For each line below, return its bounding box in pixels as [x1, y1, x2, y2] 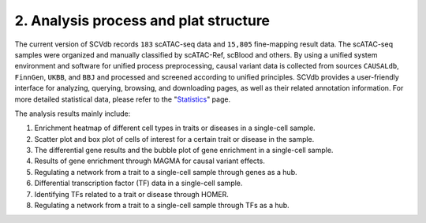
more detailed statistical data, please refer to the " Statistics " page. [14, 95, 231, 104]
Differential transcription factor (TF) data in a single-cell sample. [34, 178, 243, 188]
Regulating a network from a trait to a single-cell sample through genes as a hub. [34, 167, 297, 177]
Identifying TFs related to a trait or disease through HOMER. [34, 189, 229, 199]
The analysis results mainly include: [14, 109, 131, 118]
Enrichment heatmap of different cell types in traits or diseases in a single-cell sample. [34, 123, 316, 133]
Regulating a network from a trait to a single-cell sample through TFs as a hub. [34, 201, 290, 210]
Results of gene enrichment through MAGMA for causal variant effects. [34, 156, 266, 165]
